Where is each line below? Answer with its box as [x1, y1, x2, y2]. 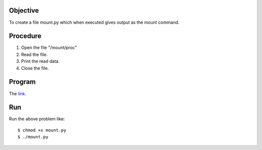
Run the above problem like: [9, 116, 65, 122]
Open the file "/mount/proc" [21, 45, 77, 50]
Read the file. [21, 51, 48, 57]
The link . [9, 90, 27, 97]
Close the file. [21, 65, 49, 71]
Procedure [9, 32, 42, 40]
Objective [9, 6, 39, 15]
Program [9, 78, 36, 86]
